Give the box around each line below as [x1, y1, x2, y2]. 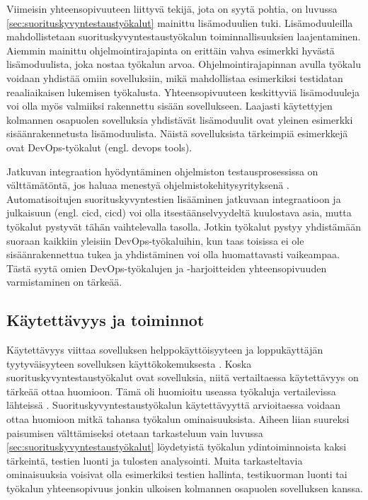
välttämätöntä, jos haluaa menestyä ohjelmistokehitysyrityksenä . [6, 178, 289, 192]
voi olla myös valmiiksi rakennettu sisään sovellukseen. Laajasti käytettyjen [6, 98, 333, 113]
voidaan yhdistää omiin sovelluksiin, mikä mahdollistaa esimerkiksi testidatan [6, 70, 343, 85]
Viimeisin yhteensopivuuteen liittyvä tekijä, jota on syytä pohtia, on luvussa [6, 1, 338, 16]
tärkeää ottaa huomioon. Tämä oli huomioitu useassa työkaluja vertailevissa [6, 383, 336, 398]
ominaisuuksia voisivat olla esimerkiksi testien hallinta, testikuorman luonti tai [6, 467, 347, 482]
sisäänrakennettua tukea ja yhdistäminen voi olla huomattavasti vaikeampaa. [6, 247, 340, 262]
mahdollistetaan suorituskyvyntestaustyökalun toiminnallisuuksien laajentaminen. [6, 29, 361, 44]
